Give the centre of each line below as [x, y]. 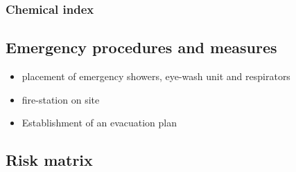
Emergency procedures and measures [141, 47]
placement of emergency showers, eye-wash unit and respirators [156, 76]
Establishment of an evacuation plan [99, 123]
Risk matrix [49, 160]
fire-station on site [61, 99]
